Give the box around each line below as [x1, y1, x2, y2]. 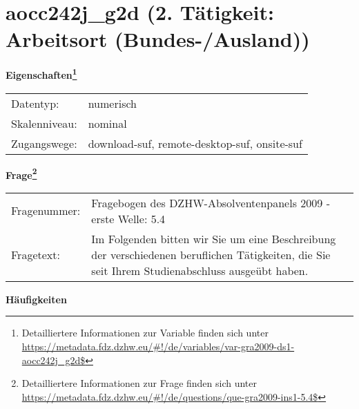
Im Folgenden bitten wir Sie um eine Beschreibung [91, 230, 336, 247]
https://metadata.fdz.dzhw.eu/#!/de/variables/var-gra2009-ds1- [21, 339, 295, 353]
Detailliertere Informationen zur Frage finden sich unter [21, 376, 258, 390]
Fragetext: [11, 246, 60, 263]
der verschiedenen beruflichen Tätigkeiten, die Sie [91, 246, 331, 263]
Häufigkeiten [6, 292, 67, 306]
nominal [88, 115, 127, 131]
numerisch [88, 95, 137, 111]
